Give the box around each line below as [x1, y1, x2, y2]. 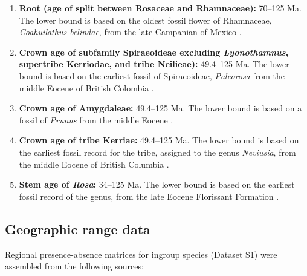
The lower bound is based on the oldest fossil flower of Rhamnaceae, [19, 13, 272, 26]
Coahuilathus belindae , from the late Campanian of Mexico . [19, 25, 242, 38]
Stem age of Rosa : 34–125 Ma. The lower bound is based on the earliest [19, 178, 295, 191]
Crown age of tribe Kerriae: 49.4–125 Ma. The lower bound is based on [19, 134, 299, 146]
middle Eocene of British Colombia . [19, 81, 154, 94]
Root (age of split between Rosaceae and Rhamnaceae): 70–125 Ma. [19, 2, 302, 14]
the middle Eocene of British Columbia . [19, 157, 169, 170]
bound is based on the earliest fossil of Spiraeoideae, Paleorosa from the [19, 69, 285, 82]
